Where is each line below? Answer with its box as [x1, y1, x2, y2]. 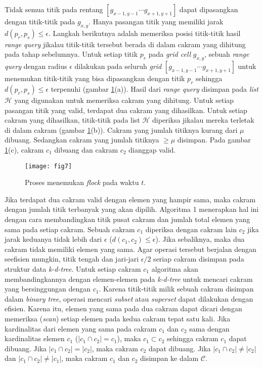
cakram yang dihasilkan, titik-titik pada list [5, 115, 140, 125]
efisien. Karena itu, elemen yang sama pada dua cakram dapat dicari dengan [5, 303, 242, 314]
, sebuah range [204, 49, 249, 59]
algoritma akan [151, 263, 198, 274]
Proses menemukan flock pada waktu [25, 177, 139, 188]
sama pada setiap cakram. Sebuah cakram [5, 224, 135, 234]
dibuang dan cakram [54, 144, 118, 155]
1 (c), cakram [5, 144, 44, 155]
